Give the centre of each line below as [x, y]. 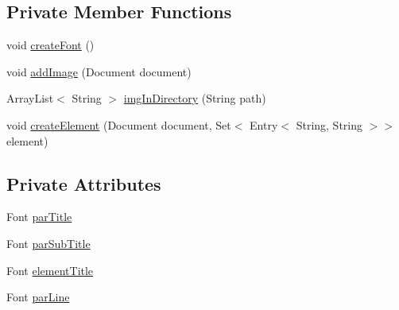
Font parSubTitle [48, 243]
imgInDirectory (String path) [195, 98]
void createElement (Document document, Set [119, 124]
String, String [329, 124]
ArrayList [30, 98]
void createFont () [50, 45]
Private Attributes [84, 183]
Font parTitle [39, 217]
